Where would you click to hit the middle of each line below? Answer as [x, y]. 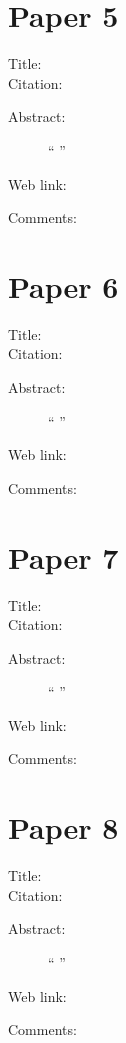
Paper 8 [63, 827]
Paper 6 [63, 285]
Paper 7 [63, 556]
